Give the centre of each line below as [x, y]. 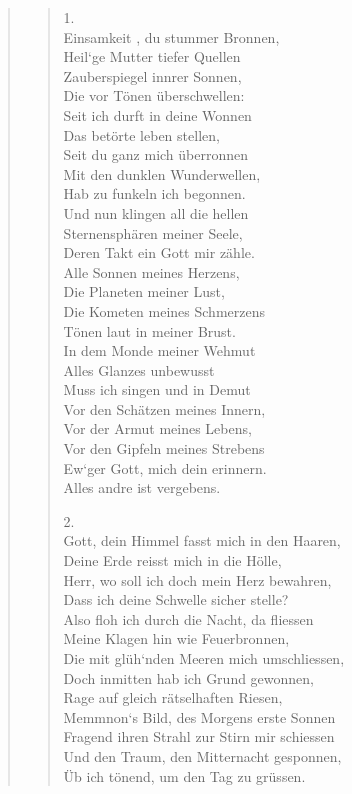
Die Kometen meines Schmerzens [164, 310]
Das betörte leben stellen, [141, 134]
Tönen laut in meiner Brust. [149, 330]
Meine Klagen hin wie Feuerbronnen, [176, 638]
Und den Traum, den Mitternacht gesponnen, [202, 755]
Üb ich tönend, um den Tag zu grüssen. [184, 775]
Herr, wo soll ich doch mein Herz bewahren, [197, 579]
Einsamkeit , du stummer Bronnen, [171, 36]
